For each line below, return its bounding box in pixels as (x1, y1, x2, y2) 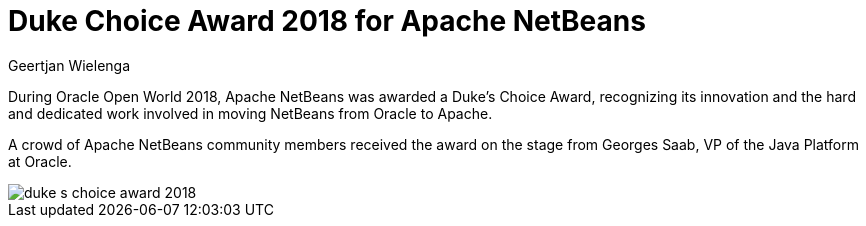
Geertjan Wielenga (8, 56, 131, 74)
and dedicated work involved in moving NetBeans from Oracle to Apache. (8, 104, 493, 122)
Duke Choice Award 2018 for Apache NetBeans (8, 4, 646, 38)
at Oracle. (8, 152, 72, 170)
